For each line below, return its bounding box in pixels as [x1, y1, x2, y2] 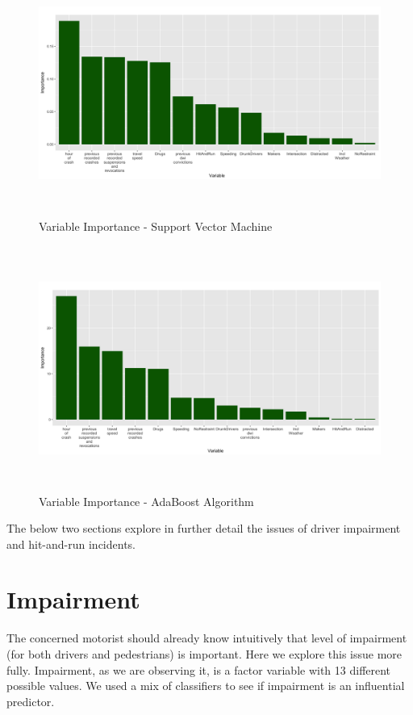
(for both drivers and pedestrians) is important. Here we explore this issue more [6, 646, 403, 662]
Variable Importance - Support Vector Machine [39, 217, 273, 234]
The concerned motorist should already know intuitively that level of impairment [6, 629, 407, 646]
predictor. [6, 692, 55, 709]
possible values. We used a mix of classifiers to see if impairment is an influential [6, 677, 405, 694]
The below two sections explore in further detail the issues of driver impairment [6, 520, 401, 537]
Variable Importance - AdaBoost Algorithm [39, 492, 254, 509]
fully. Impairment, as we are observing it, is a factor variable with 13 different [6, 661, 391, 678]
